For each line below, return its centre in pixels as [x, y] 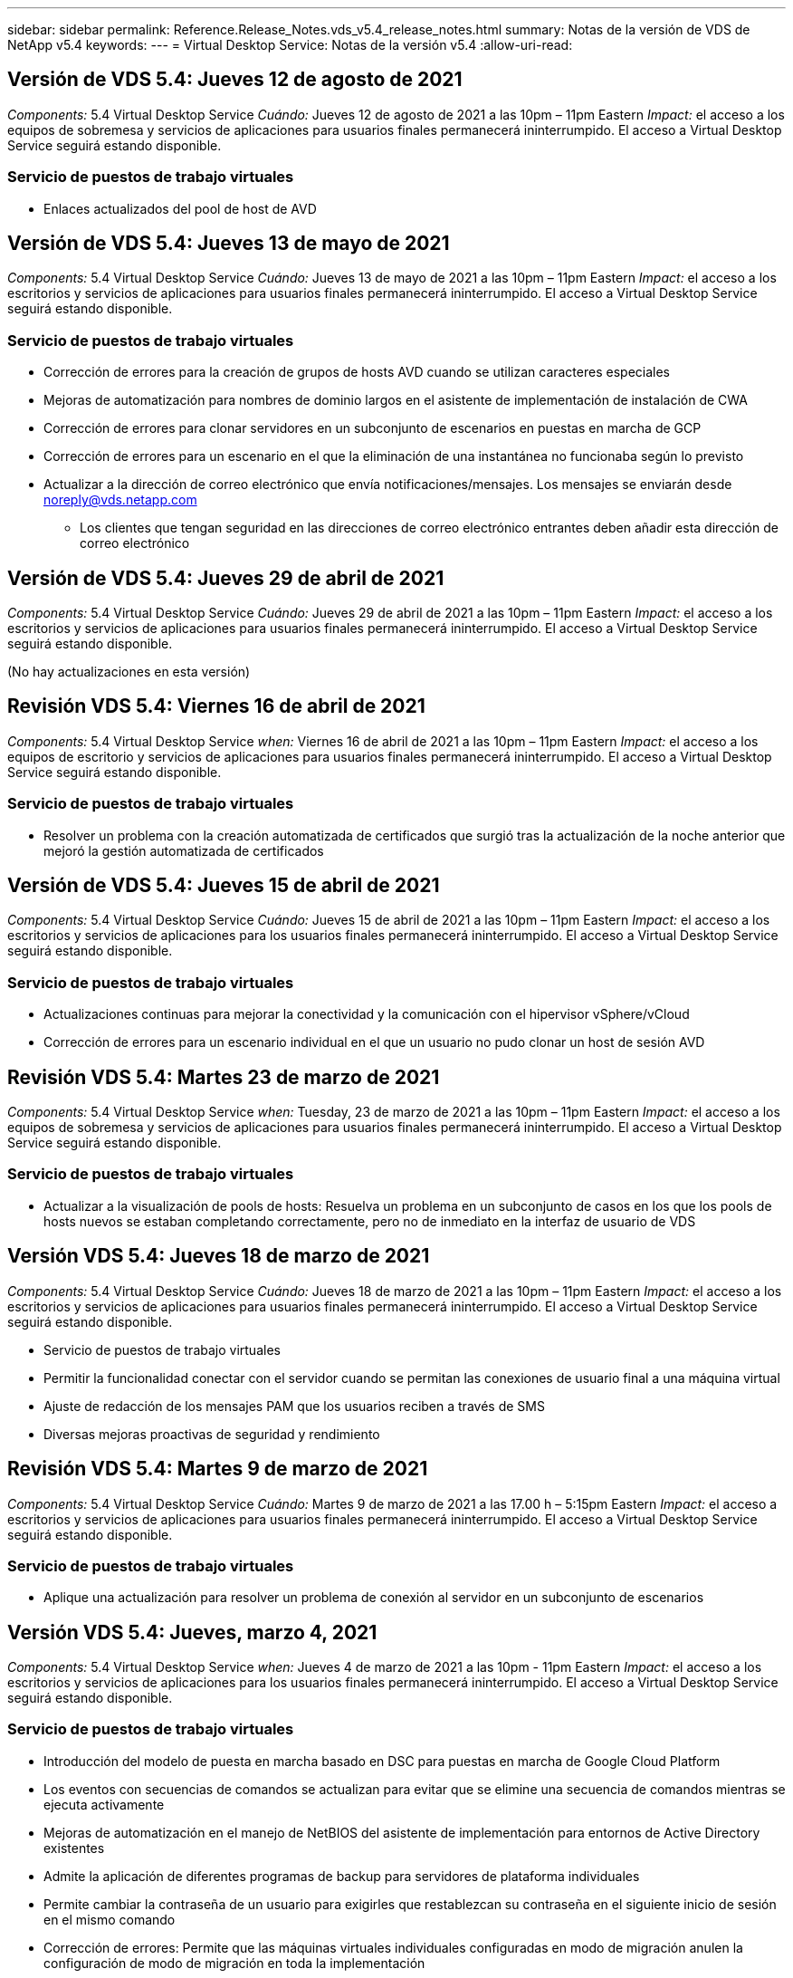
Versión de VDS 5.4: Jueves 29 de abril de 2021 [226, 578]
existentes [74, 1848]
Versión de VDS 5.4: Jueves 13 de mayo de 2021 [229, 244]
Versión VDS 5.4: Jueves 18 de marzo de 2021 [219, 1256]
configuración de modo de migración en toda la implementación [234, 1963]
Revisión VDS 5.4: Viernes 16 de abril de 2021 [216, 706]
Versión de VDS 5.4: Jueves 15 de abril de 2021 [224, 886]
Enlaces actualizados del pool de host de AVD [180, 208]
